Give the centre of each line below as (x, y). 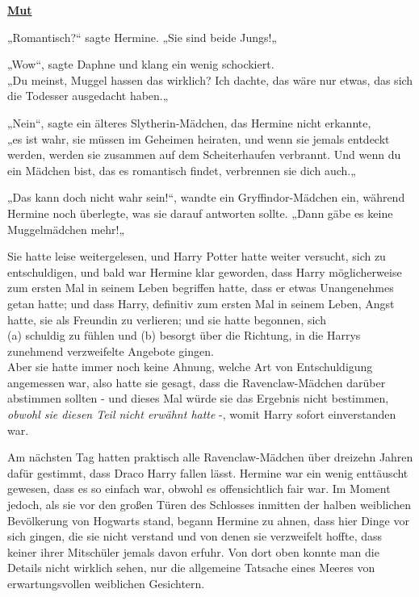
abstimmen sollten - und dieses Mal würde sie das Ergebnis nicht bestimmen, (198, 398)
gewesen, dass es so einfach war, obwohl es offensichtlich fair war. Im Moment (199, 488)
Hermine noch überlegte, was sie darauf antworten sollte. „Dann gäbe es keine (200, 213)
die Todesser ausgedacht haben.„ (88, 96)
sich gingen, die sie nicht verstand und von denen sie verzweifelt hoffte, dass (195, 536)
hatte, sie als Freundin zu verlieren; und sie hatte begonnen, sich (167, 319)
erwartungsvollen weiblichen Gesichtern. (106, 583)
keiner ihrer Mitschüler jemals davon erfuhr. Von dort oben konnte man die (193, 551)
